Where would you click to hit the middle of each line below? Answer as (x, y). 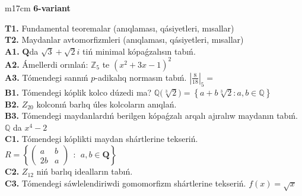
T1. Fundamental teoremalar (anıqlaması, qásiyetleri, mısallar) (120, 28)
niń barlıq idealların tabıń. (85, 171)
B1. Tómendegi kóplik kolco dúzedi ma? (78, 92)
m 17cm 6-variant (38, 8)
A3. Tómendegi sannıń (47, 77)
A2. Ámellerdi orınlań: (47, 64)
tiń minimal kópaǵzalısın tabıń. (139, 51)
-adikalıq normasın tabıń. (141, 77)
